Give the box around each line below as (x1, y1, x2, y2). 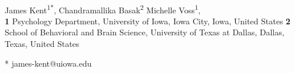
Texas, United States (5, 38, 80, 50)
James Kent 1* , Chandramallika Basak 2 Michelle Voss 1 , (5, 2, 201, 16)
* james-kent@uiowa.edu (5, 57, 92, 69)
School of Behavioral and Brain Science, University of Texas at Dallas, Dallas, (5, 26, 284, 38)
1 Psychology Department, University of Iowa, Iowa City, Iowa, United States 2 (5, 14, 291, 27)
